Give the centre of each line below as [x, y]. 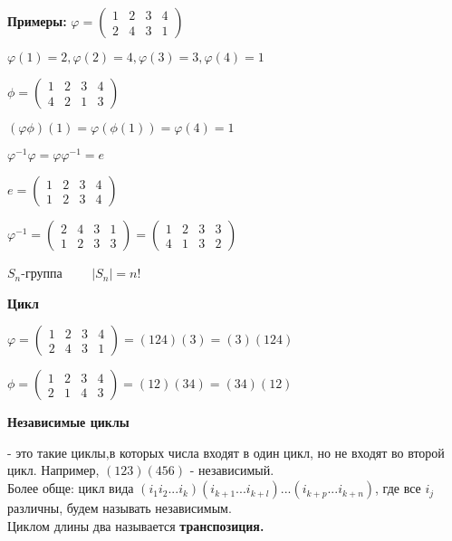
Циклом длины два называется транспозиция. [136, 525]
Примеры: [37, 21]
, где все [398, 488]
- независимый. [232, 470]
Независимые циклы [68, 422]
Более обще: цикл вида [71, 488]
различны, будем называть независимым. [120, 508]
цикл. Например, [53, 470]
